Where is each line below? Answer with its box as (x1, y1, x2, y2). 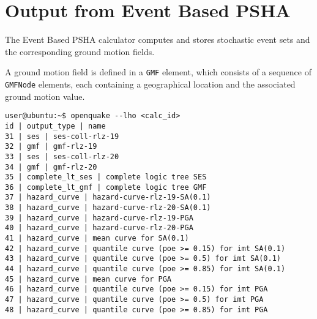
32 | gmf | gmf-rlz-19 (5, 142, 97, 151)
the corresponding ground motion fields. (5, 45, 155, 58)
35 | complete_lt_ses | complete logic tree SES (5, 173, 207, 182)
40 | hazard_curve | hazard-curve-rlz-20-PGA (5, 223, 193, 233)
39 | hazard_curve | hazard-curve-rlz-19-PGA (5, 213, 193, 222)
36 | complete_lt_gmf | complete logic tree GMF (5, 182, 207, 192)
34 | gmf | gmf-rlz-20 (5, 162, 97, 171)
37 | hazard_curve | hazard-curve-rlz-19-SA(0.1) (5, 193, 211, 202)
